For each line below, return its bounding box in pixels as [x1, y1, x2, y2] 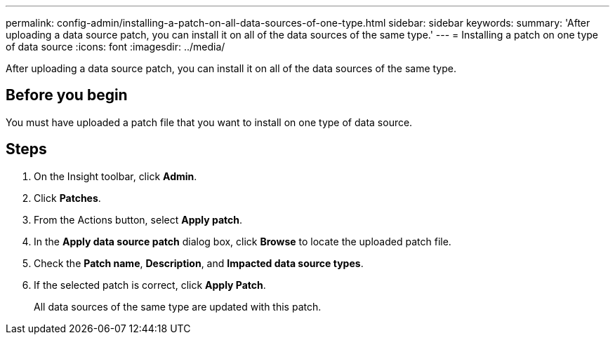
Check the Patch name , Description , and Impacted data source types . [34, 257, 364, 269]
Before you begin [6, 86, 128, 104]
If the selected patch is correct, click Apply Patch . [34, 278, 266, 291]
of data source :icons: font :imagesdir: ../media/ [6, 41, 225, 53]
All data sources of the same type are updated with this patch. [34, 300, 322, 313]
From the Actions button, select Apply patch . [34, 213, 243, 226]
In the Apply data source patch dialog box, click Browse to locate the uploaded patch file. [34, 235, 451, 247]
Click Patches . [34, 191, 101, 204]
